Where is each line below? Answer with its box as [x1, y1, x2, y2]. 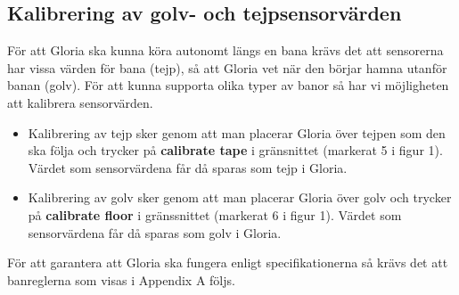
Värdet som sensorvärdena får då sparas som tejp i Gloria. [28, 158, 348, 176]
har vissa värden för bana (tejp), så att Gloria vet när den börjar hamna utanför [7, 58, 447, 77]
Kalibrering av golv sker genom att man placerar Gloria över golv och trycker [28, 188, 452, 207]
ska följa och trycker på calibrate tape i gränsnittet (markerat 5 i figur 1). [28, 141, 443, 160]
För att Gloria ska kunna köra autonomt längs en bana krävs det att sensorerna [7, 41, 444, 60]
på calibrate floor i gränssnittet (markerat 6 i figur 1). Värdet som [28, 205, 402, 224]
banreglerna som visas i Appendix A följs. [7, 270, 235, 289]
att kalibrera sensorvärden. [7, 93, 153, 111]
